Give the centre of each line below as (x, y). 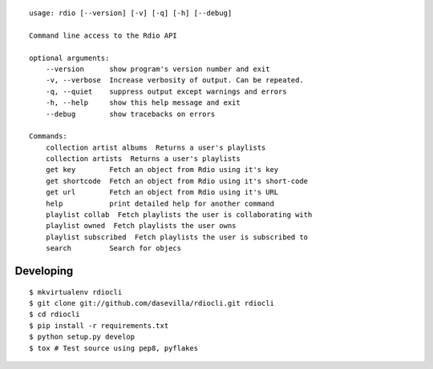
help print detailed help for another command (160, 203)
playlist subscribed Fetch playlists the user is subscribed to (177, 237)
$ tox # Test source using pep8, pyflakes (114, 348)
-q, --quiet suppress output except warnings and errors (166, 91)
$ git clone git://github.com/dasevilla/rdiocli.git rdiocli (152, 303)
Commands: (48, 136)
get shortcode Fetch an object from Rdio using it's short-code (177, 181)
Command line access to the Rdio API (103, 35)
